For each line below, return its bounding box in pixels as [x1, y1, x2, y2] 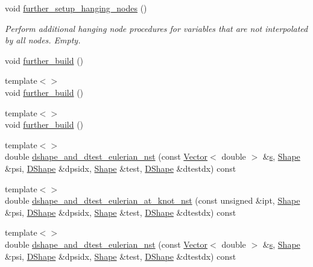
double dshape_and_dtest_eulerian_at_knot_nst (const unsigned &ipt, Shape [5, 194, 300, 207]
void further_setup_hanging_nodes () [5, 2, 147, 14]
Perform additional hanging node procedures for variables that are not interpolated [5, 22, 308, 34]
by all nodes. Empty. [5, 34, 81, 46]
